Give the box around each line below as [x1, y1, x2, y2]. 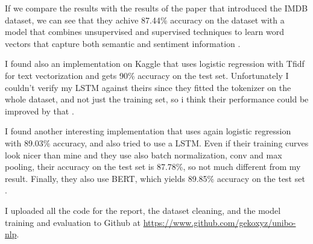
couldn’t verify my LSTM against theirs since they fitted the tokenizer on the [5, 81, 291, 93]
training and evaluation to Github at [5, 216, 141, 228]
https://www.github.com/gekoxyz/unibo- [143, 216, 296, 228]
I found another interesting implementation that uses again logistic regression [5, 125, 291, 137]
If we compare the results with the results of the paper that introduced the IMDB [5, 2, 308, 14]
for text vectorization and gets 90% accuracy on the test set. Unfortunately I [5, 69, 289, 81]
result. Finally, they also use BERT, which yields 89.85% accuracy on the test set [5, 172, 305, 184]
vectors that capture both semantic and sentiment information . [5, 37, 241, 49]
